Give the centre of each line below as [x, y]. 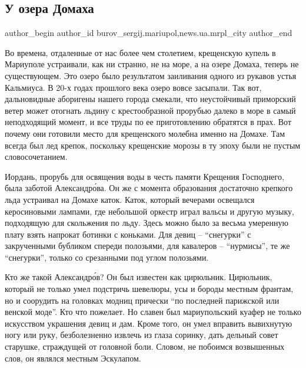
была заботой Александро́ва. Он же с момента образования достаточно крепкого [149, 188]
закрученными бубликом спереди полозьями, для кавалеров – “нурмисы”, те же [147, 246]
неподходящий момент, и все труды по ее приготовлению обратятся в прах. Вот [148, 122]
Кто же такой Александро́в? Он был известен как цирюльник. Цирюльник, [139, 277]
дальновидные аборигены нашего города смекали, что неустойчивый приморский [150, 99]
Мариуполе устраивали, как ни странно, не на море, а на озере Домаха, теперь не [152, 64]
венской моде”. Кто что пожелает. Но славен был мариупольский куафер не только [153, 312]
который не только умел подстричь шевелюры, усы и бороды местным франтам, [149, 289]
